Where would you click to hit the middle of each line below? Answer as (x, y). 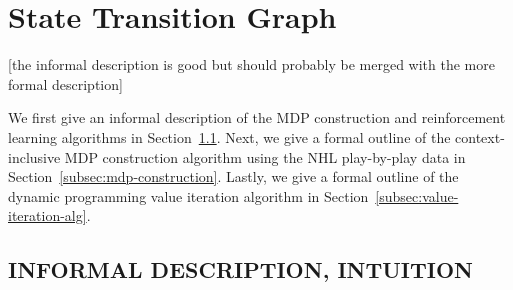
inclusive (34, 156)
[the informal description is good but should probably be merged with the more (251, 64)
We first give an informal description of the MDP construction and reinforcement (257, 117)
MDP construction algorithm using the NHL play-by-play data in (265, 156)
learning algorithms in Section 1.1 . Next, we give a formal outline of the (229, 136)
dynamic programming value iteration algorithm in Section (188, 195)
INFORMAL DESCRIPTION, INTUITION (241, 269)
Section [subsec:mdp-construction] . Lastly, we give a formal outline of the (233, 176)
